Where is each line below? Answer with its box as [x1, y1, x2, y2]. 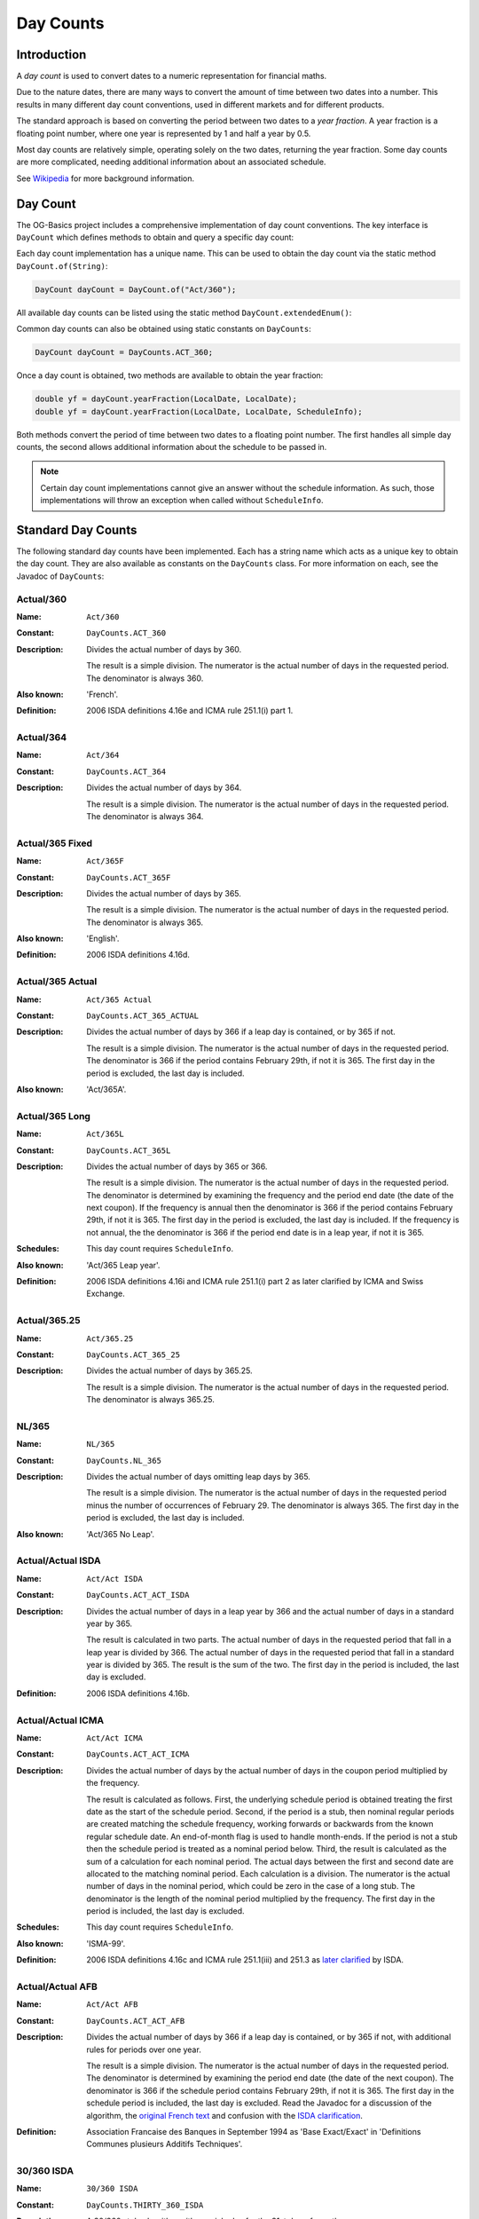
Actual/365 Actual [16, 975, 98, 988]
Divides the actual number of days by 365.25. [86, 1365, 253, 1376]
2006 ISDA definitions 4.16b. [86, 1687, 191, 1699]
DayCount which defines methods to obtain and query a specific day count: [16, 232, 294, 243]
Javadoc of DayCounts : [16, 571, 105, 581]
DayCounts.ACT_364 [86, 766, 167, 777]
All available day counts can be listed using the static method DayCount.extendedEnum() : [16, 307, 352, 318]
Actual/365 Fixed [16, 837, 93, 849]
